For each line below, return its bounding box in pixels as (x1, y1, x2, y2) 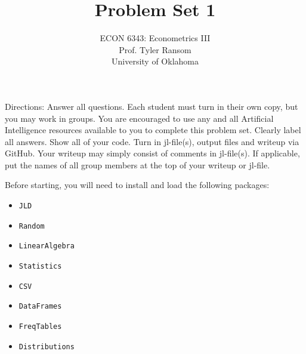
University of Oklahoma (112, 55, 199, 67)
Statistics (18, 262, 62, 271)
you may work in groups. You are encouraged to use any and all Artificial (5, 112, 274, 124)
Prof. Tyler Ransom (119, 43, 191, 56)
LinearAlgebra (18, 242, 75, 251)
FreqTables (18, 322, 62, 331)
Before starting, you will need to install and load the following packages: (5, 178, 270, 191)
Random (18, 221, 45, 230)
